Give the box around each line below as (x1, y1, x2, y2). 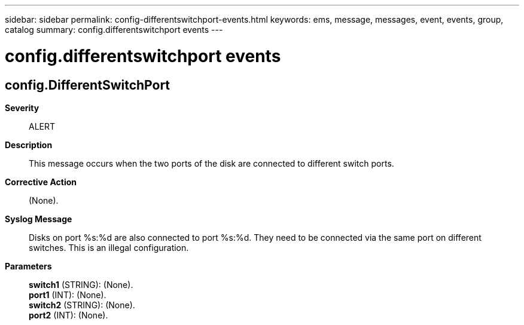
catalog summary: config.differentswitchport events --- (5, 24, 223, 35)
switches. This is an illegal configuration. (29, 242, 189, 253)
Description (5, 139, 53, 150)
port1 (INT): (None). (29, 289, 106, 300)
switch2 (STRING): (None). (29, 299, 135, 310)
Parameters (5, 260, 52, 271)
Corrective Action (5, 176, 77, 187)
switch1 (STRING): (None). (29, 279, 133, 290)
